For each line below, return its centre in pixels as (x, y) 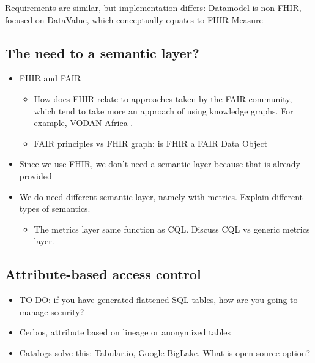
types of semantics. (55, 208)
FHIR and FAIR (50, 78)
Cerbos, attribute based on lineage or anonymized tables (125, 332)
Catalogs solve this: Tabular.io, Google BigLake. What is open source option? (165, 352)
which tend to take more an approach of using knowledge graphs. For (164, 110)
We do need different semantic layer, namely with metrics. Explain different (161, 196)
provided (35, 175)
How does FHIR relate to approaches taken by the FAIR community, (163, 98)
